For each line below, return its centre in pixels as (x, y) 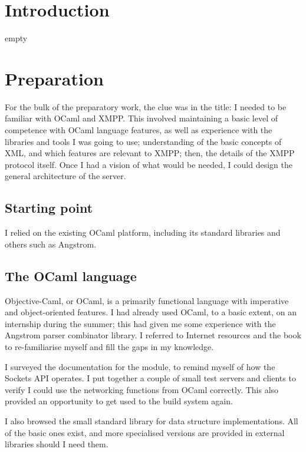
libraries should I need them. (57, 444)
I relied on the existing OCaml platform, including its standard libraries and (143, 232)
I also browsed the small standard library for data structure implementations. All (152, 420)
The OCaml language (71, 276)
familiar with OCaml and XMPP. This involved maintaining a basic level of (142, 118)
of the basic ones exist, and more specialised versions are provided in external (145, 432)
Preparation (54, 78)
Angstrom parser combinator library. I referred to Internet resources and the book (153, 335)
